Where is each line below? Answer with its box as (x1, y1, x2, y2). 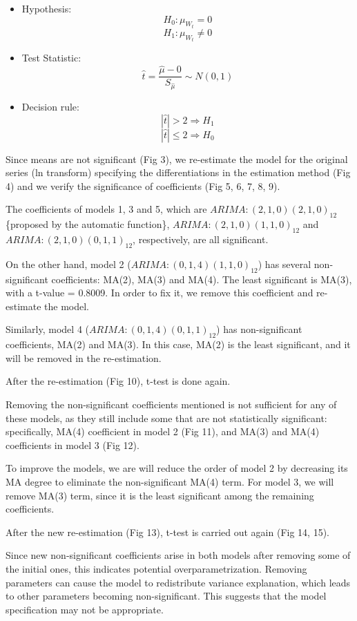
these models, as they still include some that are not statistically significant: (6, 410, 327, 425)
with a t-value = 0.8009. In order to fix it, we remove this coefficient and (6, 285, 313, 300)
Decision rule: (21, 99, 79, 114)
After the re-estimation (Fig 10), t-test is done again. (6, 374, 231, 388)
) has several (258, 256, 311, 271)
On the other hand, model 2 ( (6, 256, 131, 271)
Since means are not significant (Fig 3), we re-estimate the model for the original (6, 151, 348, 166)
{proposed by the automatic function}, (6, 217, 170, 231)
